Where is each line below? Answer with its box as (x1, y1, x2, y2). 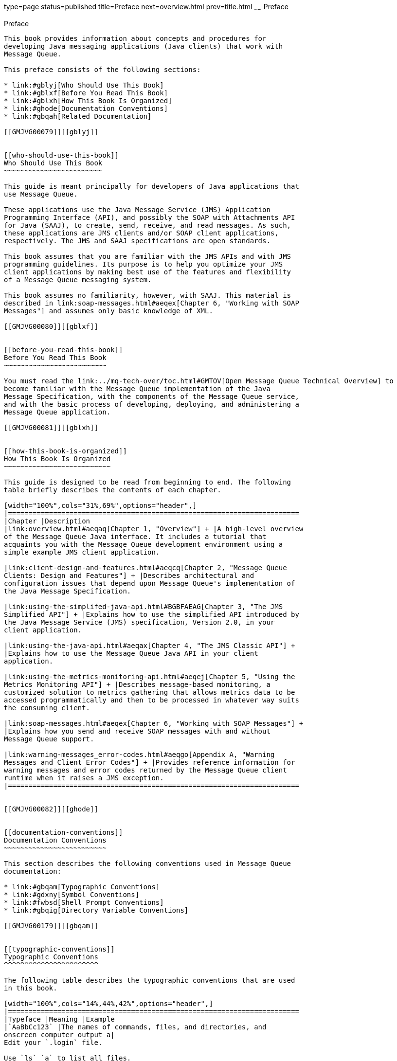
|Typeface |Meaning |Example (4, 1015, 115, 1023)
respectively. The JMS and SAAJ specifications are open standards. (4, 236, 271, 245)
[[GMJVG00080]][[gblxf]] (4, 322, 98, 330)
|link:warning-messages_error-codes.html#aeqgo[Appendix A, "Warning (4, 750, 275, 758)
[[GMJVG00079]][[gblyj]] (4, 127, 98, 136)
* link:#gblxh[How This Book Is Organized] (4, 96, 172, 105)
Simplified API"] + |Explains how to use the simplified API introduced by (4, 610, 299, 618)
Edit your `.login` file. (4, 1038, 103, 1046)
